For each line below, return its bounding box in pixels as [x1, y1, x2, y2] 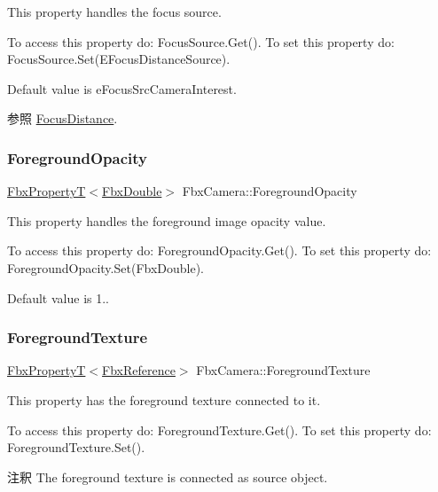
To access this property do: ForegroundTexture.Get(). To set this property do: [7, 420, 432, 439]
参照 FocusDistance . [7, 109, 118, 128]
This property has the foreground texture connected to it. [7, 390, 321, 409]
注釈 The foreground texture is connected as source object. [7, 467, 328, 486]
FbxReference [102, 361, 176, 379]
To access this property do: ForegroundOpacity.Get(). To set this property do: [7, 241, 432, 260]
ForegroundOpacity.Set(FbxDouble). [7, 258, 205, 277]
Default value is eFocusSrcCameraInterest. [7, 79, 237, 98]
